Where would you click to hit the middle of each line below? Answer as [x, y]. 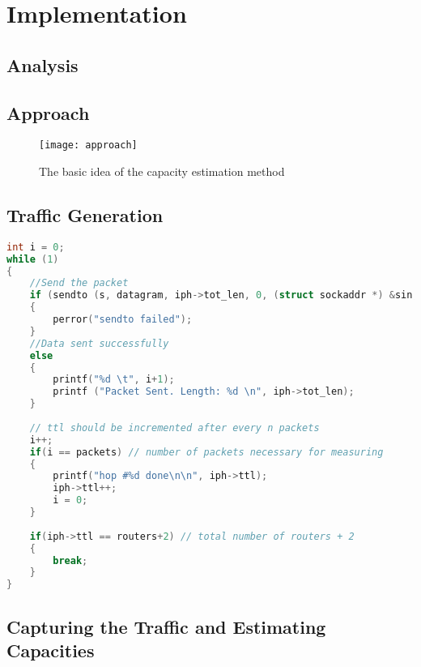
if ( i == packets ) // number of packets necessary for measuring [206, 452]
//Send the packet [79, 283]
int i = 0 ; [36, 247]
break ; [70, 560]
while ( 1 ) [33, 259]
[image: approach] [88, 145]
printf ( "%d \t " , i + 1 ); [114, 380]
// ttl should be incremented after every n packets [174, 428]
